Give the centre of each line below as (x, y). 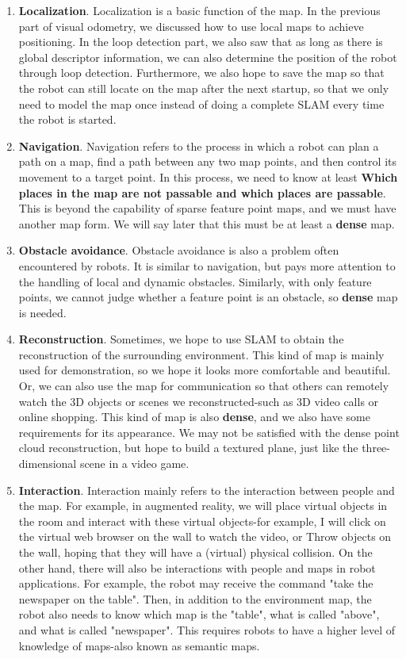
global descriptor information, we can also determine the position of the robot (208, 57)
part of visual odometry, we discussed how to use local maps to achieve (191, 26)
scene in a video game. (134, 464)
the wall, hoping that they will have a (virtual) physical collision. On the (195, 552)
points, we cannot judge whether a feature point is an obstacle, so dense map (208, 297)
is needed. (42, 312)
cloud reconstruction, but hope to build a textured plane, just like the (188, 448)
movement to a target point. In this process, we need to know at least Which (208, 176)
